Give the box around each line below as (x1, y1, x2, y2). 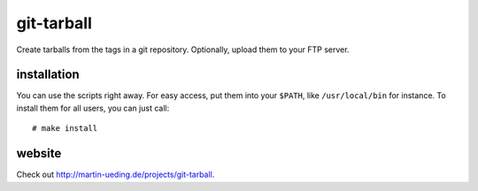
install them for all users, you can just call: (16, 103, 170, 113)
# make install (32, 124, 98, 134)
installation (16, 67, 80, 82)
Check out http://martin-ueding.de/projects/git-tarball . (16, 169, 215, 180)
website (16, 146, 62, 161)
